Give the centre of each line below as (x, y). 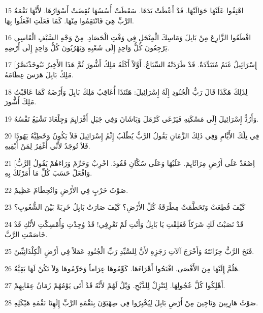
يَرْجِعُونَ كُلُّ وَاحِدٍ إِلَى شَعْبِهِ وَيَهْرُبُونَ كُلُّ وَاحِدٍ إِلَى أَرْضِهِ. (87, 47)
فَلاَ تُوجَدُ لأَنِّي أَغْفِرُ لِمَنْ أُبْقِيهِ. (47, 145)
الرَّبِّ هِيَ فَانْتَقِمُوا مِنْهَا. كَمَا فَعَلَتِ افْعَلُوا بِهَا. (69, 20)
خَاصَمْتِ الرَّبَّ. (26, 234)
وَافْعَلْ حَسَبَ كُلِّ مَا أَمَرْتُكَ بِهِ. (48, 173)
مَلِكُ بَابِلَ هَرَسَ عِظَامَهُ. (39, 74)
